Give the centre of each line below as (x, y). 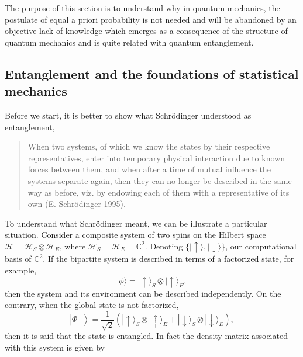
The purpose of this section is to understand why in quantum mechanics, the (142, 8)
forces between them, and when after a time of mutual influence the (149, 169)
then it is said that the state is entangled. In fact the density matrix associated (146, 336)
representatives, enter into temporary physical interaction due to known (156, 157)
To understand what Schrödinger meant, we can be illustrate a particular (136, 223)
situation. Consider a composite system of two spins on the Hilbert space (135, 235)
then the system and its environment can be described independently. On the (143, 293)
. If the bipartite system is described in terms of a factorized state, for (168, 259)
